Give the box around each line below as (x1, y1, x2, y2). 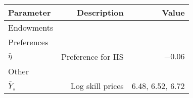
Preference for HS (61, 51, 124, 62)
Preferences (8, 36, 49, 48)
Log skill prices (70, 80, 124, 91)
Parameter (8, 7, 51, 18)
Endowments (8, 22, 54, 33)
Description (77, 7, 124, 18)
